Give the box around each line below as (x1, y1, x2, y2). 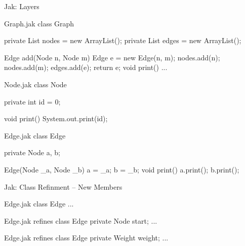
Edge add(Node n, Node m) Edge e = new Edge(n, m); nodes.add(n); (4, 52, 220, 62)
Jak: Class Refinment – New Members (4, 181, 123, 192)
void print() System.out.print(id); (4, 113, 108, 124)
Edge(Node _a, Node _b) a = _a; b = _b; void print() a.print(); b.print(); (4, 164, 239, 174)
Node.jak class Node (4, 79, 67, 89)
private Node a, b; (4, 147, 60, 158)
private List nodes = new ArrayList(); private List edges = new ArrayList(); (4, 35, 241, 46)
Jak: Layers (4, 1, 39, 11)
